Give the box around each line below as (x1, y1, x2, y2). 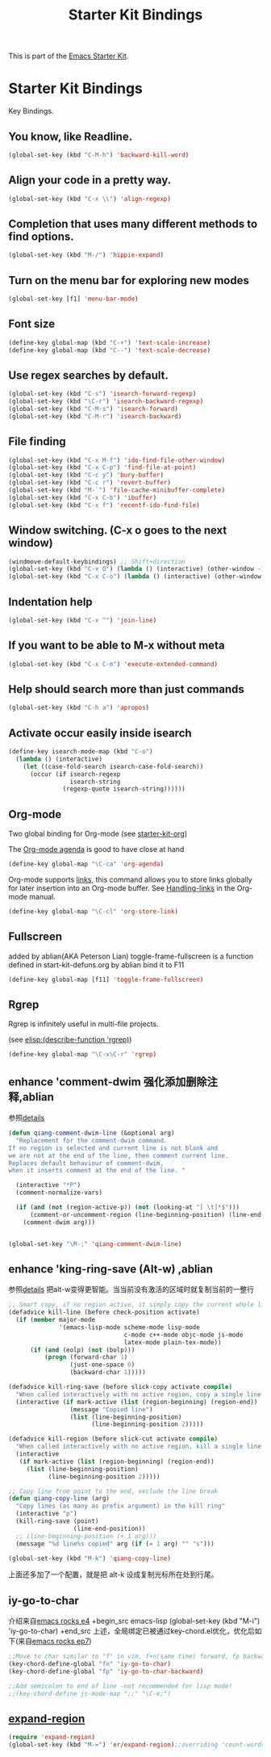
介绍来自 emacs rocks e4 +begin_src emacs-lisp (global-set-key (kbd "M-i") (8, 1617, 261, 1626)
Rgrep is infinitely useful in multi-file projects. (8, 1019, 159, 1029)
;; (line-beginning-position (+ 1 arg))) (15, 1532, 157, 1540)
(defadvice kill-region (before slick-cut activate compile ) (8, 1435, 219, 1443)
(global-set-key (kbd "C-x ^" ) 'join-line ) (8, 616, 157, 624)
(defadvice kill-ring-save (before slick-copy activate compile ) (8, 1383, 232, 1391)
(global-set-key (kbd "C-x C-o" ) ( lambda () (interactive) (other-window (8, 572, 262, 581)
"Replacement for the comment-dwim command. (15, 1136, 168, 1144)
